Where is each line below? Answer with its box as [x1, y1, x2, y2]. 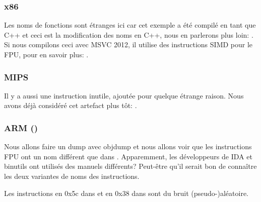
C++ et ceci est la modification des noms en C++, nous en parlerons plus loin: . [4, 29, 253, 40]
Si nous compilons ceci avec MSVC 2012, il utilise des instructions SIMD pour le [4, 39, 253, 50]
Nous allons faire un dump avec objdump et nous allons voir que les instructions [4, 141, 252, 152]
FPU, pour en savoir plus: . [4, 49, 89, 59]
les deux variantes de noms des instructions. [4, 171, 140, 181]
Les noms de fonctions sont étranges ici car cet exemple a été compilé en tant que [4, 20, 256, 30]
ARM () [4, 121, 38, 134]
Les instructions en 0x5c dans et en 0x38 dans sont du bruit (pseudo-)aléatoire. [4, 187, 249, 198]
